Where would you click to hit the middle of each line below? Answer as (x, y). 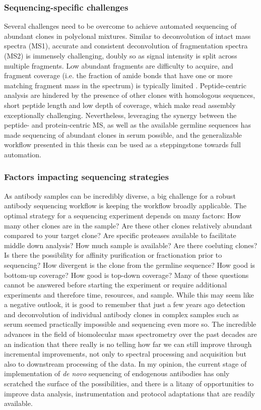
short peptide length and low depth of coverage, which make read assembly (120, 105)
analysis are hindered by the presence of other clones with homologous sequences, (130, 95)
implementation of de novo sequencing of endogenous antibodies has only (117, 373)
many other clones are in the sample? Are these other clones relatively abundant (128, 225)
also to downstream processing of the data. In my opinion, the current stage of (125, 363)
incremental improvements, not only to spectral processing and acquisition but (125, 354)
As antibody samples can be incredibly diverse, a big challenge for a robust (120, 195)
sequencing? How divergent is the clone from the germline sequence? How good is (130, 265)
